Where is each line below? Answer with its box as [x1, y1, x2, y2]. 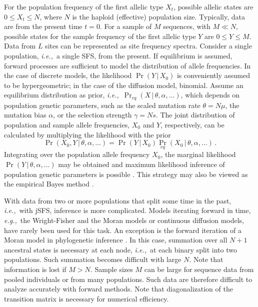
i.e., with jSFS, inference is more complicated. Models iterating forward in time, [4, 205, 251, 215]
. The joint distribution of [155, 109, 235, 120]
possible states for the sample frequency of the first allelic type [4, 30, 196, 41]
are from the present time [4, 21, 82, 31]
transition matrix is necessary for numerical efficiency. [4, 293, 169, 303]
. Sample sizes [90, 263, 133, 274]
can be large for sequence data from [144, 263, 254, 274]
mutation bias [4, 109, 46, 120]
